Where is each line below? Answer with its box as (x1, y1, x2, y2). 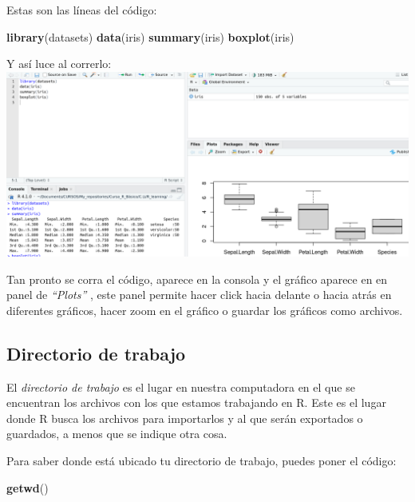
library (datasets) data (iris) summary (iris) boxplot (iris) (6, 28, 294, 45)
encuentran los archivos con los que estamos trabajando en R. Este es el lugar (6, 394, 386, 411)
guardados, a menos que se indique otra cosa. (6, 425, 227, 442)
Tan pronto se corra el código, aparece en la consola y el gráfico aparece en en (6, 270, 388, 287)
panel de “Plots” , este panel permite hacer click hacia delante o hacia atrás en (6, 286, 392, 303)
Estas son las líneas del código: (6, 2, 157, 18)
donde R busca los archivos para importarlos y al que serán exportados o (6, 409, 363, 426)
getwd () (6, 479, 49, 496)
